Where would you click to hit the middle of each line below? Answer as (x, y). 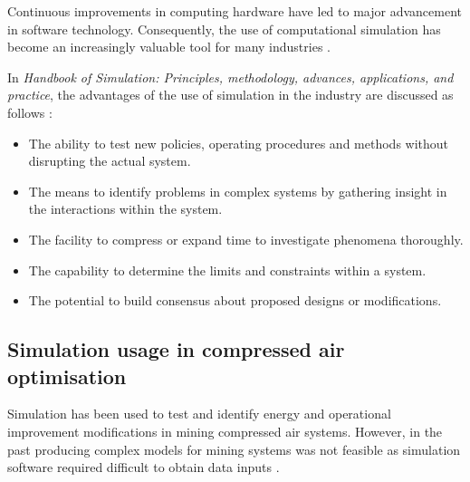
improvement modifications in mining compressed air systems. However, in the (225, 431)
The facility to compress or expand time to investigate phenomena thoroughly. (246, 239)
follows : (30, 112)
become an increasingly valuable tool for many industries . (169, 47)
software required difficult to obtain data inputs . (144, 467)
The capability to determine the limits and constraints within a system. (227, 270)
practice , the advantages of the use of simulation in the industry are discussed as (230, 95)
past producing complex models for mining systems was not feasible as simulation (234, 449)
